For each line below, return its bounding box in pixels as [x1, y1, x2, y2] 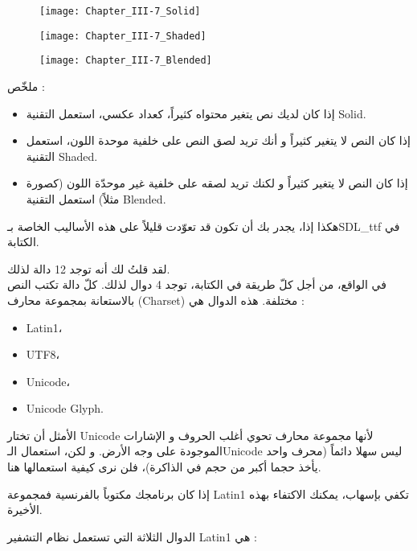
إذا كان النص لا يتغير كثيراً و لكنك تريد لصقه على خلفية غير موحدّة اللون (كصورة [26, 175, 408, 191]
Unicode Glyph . [26, 400, 104, 417]
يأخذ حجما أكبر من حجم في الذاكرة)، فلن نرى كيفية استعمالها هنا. [7, 458, 321, 475]
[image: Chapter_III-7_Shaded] [39, 30, 206, 42]
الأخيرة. [7, 501, 43, 518]
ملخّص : [7, 77, 45, 94]
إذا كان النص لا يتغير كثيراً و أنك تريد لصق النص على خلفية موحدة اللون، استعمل [26, 132, 411, 149]
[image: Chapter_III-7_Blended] [39, 55, 212, 67]
